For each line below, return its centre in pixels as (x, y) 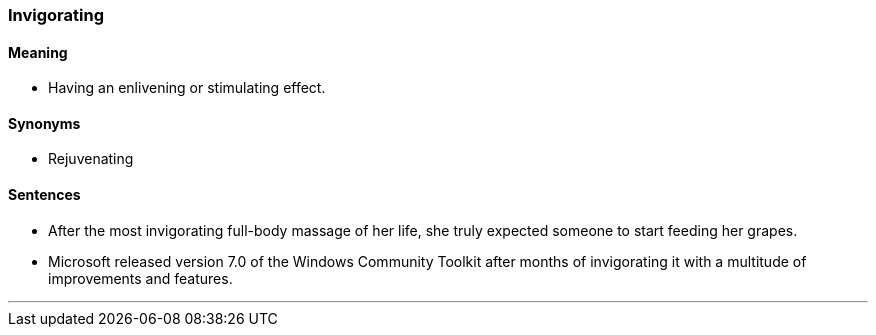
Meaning (38, 52)
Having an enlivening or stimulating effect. (187, 88)
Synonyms (44, 123)
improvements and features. (140, 278)
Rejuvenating (91, 159)
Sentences (44, 195)
